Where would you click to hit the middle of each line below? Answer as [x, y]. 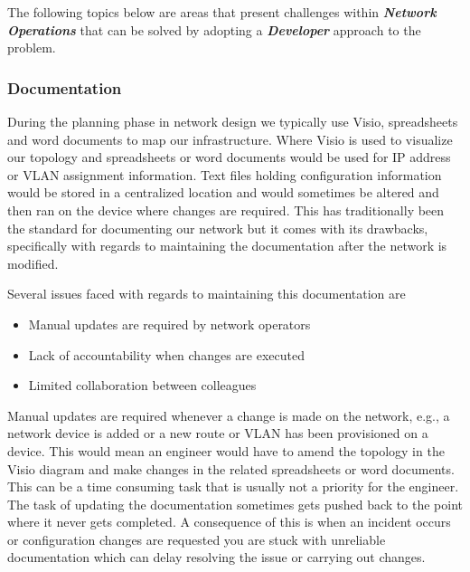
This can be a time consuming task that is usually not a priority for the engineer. [233, 486]
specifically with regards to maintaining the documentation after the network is [227, 246]
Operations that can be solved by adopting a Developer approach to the [214, 29]
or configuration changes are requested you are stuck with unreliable [197, 539]
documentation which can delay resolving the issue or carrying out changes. [216, 557]
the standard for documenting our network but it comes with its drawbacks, [218, 228]
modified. [33, 263]
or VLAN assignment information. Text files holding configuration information [225, 174]
